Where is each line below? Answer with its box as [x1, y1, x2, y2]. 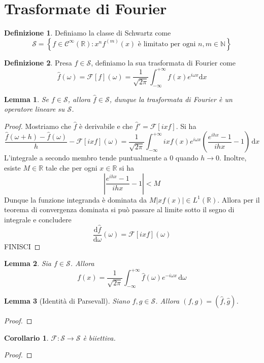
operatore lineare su [4, 104, 65, 114]
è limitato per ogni [138, 40, 196, 48]
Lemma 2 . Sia [4, 258, 52, 269]
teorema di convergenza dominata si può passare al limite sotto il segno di [4, 204, 235, 215]
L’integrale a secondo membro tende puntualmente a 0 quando [4, 152, 199, 163]
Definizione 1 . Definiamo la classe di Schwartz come [4, 27, 171, 38]
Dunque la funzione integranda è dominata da [4, 194, 147, 205]
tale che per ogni [45, 162, 97, 173]
